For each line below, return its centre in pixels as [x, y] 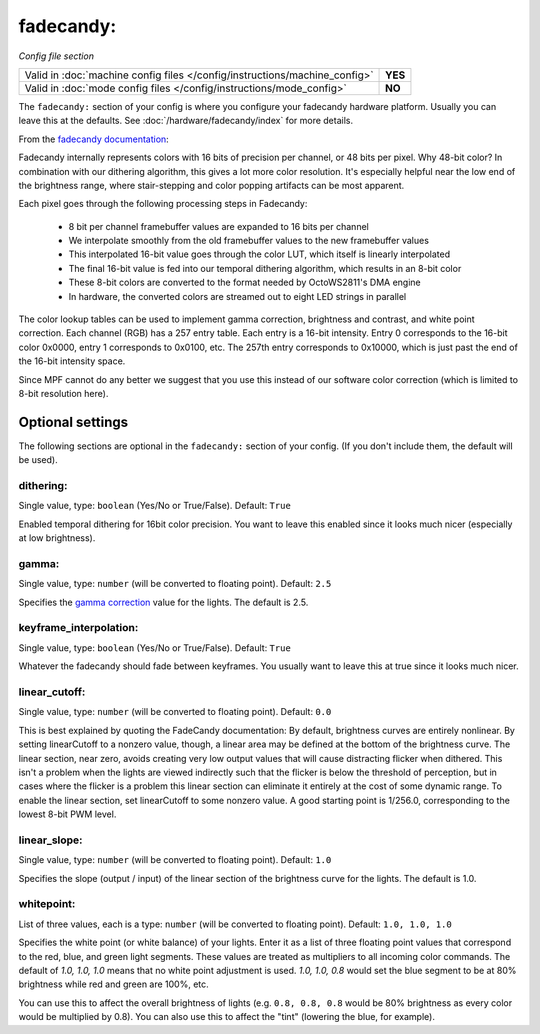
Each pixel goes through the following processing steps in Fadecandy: [163, 204]
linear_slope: [51, 840]
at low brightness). [57, 538]
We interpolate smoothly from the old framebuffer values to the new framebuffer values [249, 241]
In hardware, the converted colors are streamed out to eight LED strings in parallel [237, 296]
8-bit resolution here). [63, 393]
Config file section [56, 56]
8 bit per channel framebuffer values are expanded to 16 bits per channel [218, 226]
